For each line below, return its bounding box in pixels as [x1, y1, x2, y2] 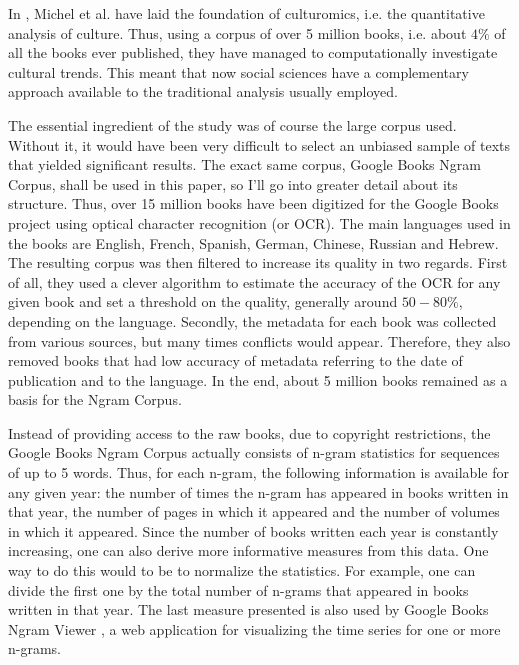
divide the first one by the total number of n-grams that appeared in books [8, 579, 469, 600]
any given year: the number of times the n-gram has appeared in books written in [8, 481, 509, 502]
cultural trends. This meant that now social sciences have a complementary [8, 61, 469, 82]
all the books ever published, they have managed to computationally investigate [8, 42, 498, 63]
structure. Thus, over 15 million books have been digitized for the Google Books [8, 193, 499, 214]
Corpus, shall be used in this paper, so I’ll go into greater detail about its [8, 173, 458, 194]
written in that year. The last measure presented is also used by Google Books [8, 599, 489, 620]
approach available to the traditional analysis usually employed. [8, 81, 399, 102]
